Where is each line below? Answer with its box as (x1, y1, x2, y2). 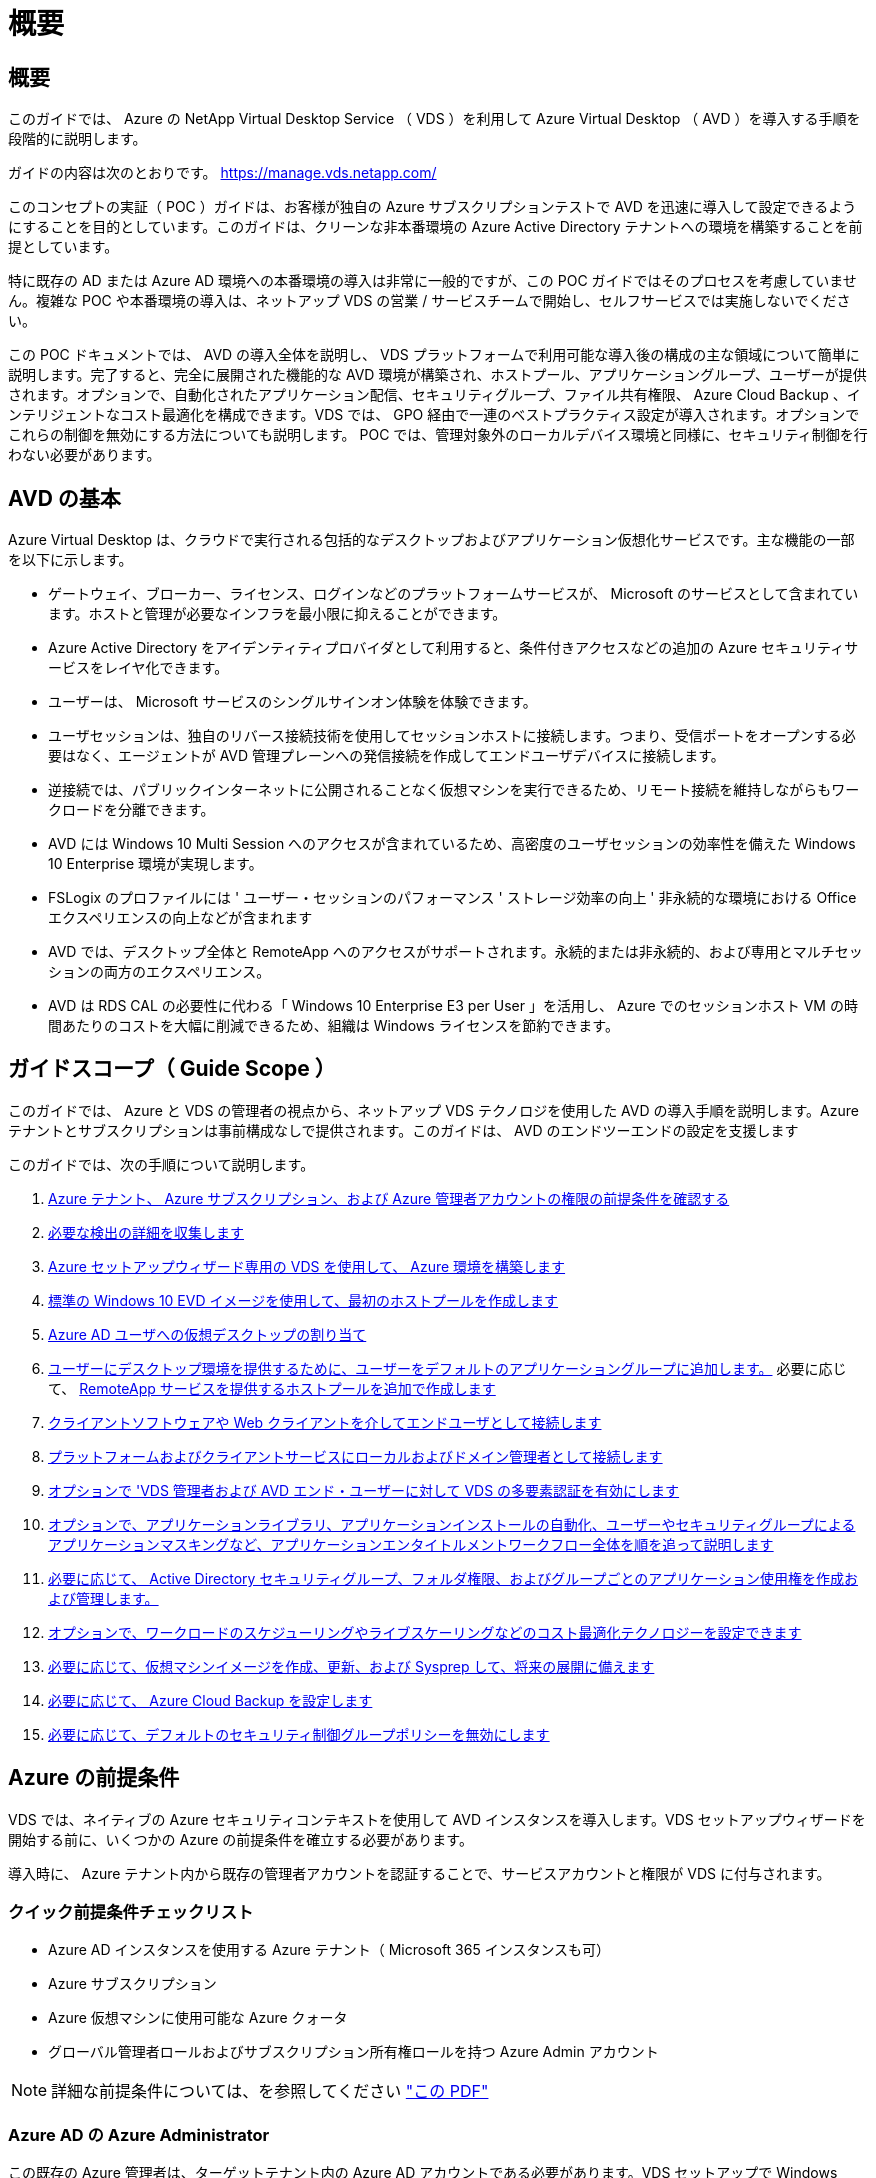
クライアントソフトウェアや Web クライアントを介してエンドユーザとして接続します (48, 1413, 602, 1431)
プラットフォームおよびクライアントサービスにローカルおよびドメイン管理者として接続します (48, 1447, 663, 1465)
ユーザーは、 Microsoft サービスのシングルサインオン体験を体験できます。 (48, 693, 537, 711)
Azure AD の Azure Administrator (8, 2124, 270, 2145)
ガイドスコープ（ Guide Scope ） (8, 1056, 336, 1082)
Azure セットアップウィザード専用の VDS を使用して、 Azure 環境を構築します (48, 1257, 566, 1275)
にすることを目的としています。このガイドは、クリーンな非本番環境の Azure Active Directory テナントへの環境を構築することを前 (8, 218, 863, 236)
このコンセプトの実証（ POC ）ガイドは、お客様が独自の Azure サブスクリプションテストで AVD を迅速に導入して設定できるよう (8, 198, 857, 216)
